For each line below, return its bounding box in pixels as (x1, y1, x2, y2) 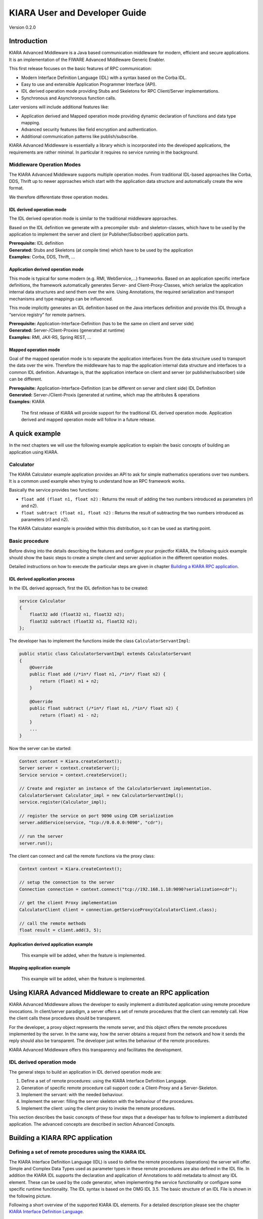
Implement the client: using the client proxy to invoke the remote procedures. (21, 1105, 176, 1111)
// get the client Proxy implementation (19, 900, 117, 905)
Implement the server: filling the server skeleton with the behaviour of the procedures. (21, 1099, 194, 1104)
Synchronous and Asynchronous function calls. (21, 95, 116, 101)
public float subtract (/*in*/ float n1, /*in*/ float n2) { (29, 706, 179, 711)
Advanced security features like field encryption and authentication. (21, 127, 158, 133)
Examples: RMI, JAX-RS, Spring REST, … (9, 334, 92, 340)
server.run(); (19, 840, 53, 846)
